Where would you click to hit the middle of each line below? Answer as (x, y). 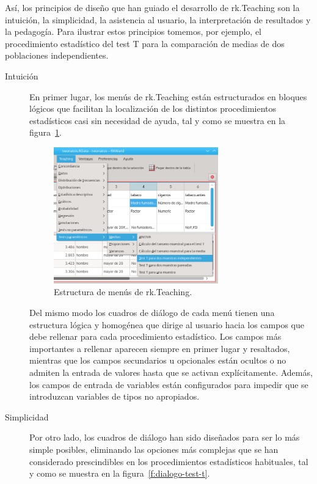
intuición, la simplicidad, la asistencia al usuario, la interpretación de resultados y (158, 19)
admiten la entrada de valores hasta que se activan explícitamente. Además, (171, 372)
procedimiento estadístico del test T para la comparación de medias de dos (145, 43)
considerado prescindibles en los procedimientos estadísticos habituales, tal (169, 461)
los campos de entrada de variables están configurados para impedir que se (169, 384)
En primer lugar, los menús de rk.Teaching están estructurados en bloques (168, 96)
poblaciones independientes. (57, 55)
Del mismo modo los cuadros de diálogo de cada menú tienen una (152, 313)
